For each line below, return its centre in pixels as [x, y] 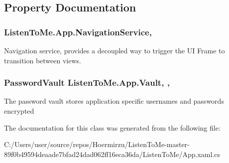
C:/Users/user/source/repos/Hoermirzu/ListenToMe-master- [97, 144]
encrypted [19, 111]
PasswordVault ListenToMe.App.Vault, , [87, 82]
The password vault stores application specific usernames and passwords [114, 101]
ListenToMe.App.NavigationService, [78, 32]
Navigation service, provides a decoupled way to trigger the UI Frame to [114, 50]
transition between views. [43, 60]
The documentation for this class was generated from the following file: [112, 127]
